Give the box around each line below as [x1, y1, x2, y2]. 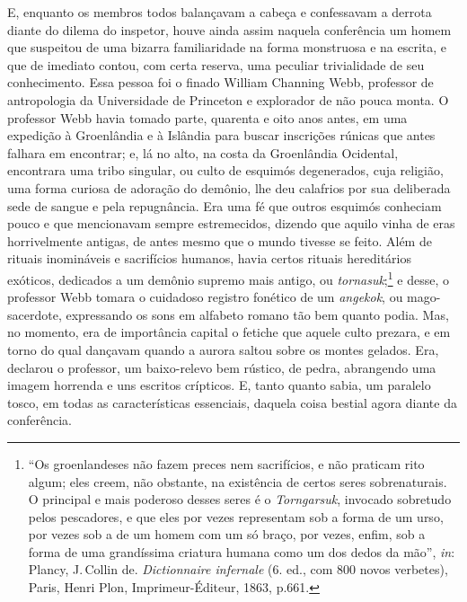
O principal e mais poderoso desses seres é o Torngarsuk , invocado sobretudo [28, 490, 452, 509]
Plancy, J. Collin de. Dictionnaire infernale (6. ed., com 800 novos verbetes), [28, 560, 448, 579]
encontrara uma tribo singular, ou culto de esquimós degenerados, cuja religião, [7, 161, 444, 180]
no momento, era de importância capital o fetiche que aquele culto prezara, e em [7, 323, 451, 341]
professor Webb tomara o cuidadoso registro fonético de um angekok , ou [7, 288, 403, 306]
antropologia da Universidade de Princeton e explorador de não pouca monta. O [7, 90, 449, 109]
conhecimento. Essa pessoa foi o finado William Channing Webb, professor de [7, 73, 434, 92]
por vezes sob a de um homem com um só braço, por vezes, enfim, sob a [28, 525, 426, 544]
